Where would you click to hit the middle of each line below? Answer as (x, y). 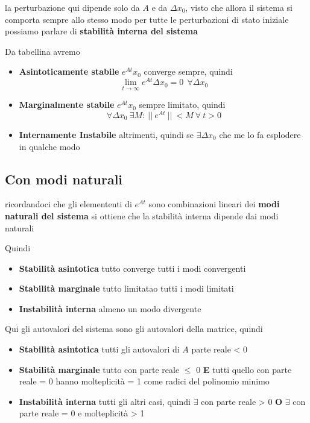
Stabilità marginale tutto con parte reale (99, 369)
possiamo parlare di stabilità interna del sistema (102, 31)
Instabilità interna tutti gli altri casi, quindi (105, 401)
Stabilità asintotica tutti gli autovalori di (99, 349)
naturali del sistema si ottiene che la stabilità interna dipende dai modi (142, 215)
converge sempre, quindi (188, 71)
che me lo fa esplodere (260, 134)
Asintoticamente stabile (69, 71)
